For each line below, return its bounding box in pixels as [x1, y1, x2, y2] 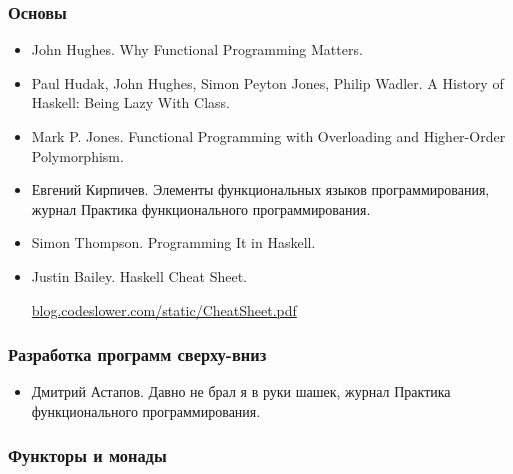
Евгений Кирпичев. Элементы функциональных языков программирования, [31, 179, 490, 200]
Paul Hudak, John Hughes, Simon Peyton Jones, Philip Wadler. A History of [31, 72, 504, 93]
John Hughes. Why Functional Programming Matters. [31, 39, 363, 60]
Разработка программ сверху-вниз [8, 342, 267, 367]
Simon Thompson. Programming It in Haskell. [31, 232, 316, 253]
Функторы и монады [8, 443, 167, 468]
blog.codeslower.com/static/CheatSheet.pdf [31, 299, 297, 320]
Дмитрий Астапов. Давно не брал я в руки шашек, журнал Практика [31, 381, 451, 402]
